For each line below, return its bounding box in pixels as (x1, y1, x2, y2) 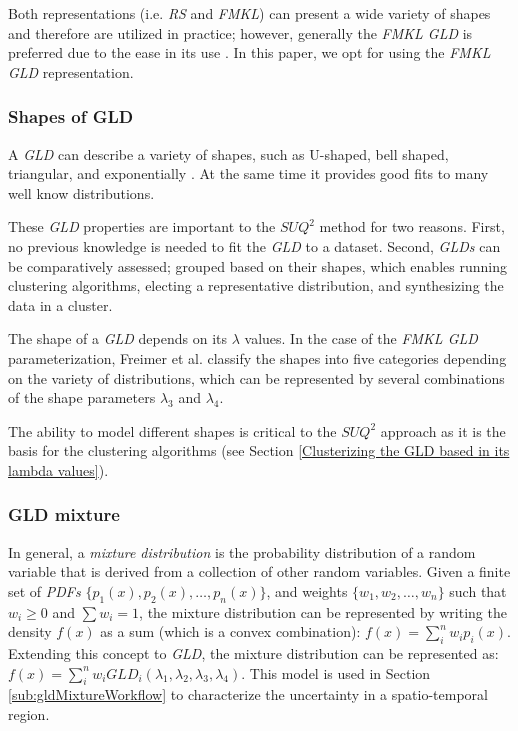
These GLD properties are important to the (8, 216, 276, 237)
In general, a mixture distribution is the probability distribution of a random (8, 541, 476, 562)
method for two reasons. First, (319, 216, 505, 237)
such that (449, 580, 507, 601)
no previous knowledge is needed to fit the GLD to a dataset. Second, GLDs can (8, 235, 501, 256)
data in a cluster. (8, 294, 113, 315)
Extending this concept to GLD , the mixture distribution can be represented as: (8, 643, 499, 664)
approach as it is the (380, 420, 506, 441)
